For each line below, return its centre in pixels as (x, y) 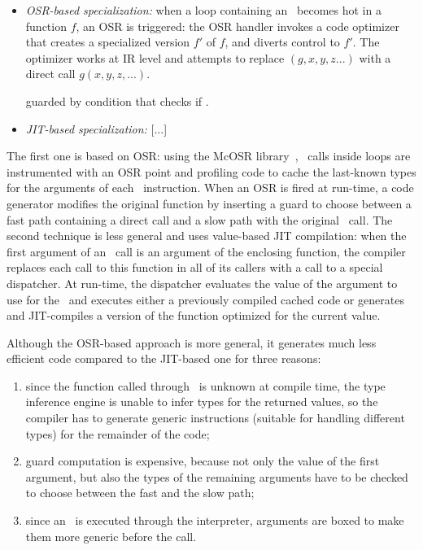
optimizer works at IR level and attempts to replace (155, 57)
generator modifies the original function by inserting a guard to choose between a (209, 203)
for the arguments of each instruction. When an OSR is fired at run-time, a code (210, 188)
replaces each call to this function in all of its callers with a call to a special (195, 267)
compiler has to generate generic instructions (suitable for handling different (215, 418)
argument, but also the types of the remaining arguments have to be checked (217, 476)
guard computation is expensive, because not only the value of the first (203, 461)
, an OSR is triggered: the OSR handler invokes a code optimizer (238, 26)
